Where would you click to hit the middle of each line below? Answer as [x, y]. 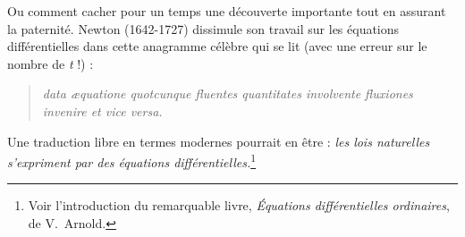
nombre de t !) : [51, 63]
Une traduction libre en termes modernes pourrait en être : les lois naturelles [219, 141]
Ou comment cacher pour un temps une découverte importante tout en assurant [227, 11]
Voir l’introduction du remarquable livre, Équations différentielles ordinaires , [239, 205]
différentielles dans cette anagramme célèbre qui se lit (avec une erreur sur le [217, 46]
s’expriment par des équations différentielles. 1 [132, 161]
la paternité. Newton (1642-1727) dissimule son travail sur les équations [203, 28]
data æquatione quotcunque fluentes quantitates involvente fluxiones [228, 93]
